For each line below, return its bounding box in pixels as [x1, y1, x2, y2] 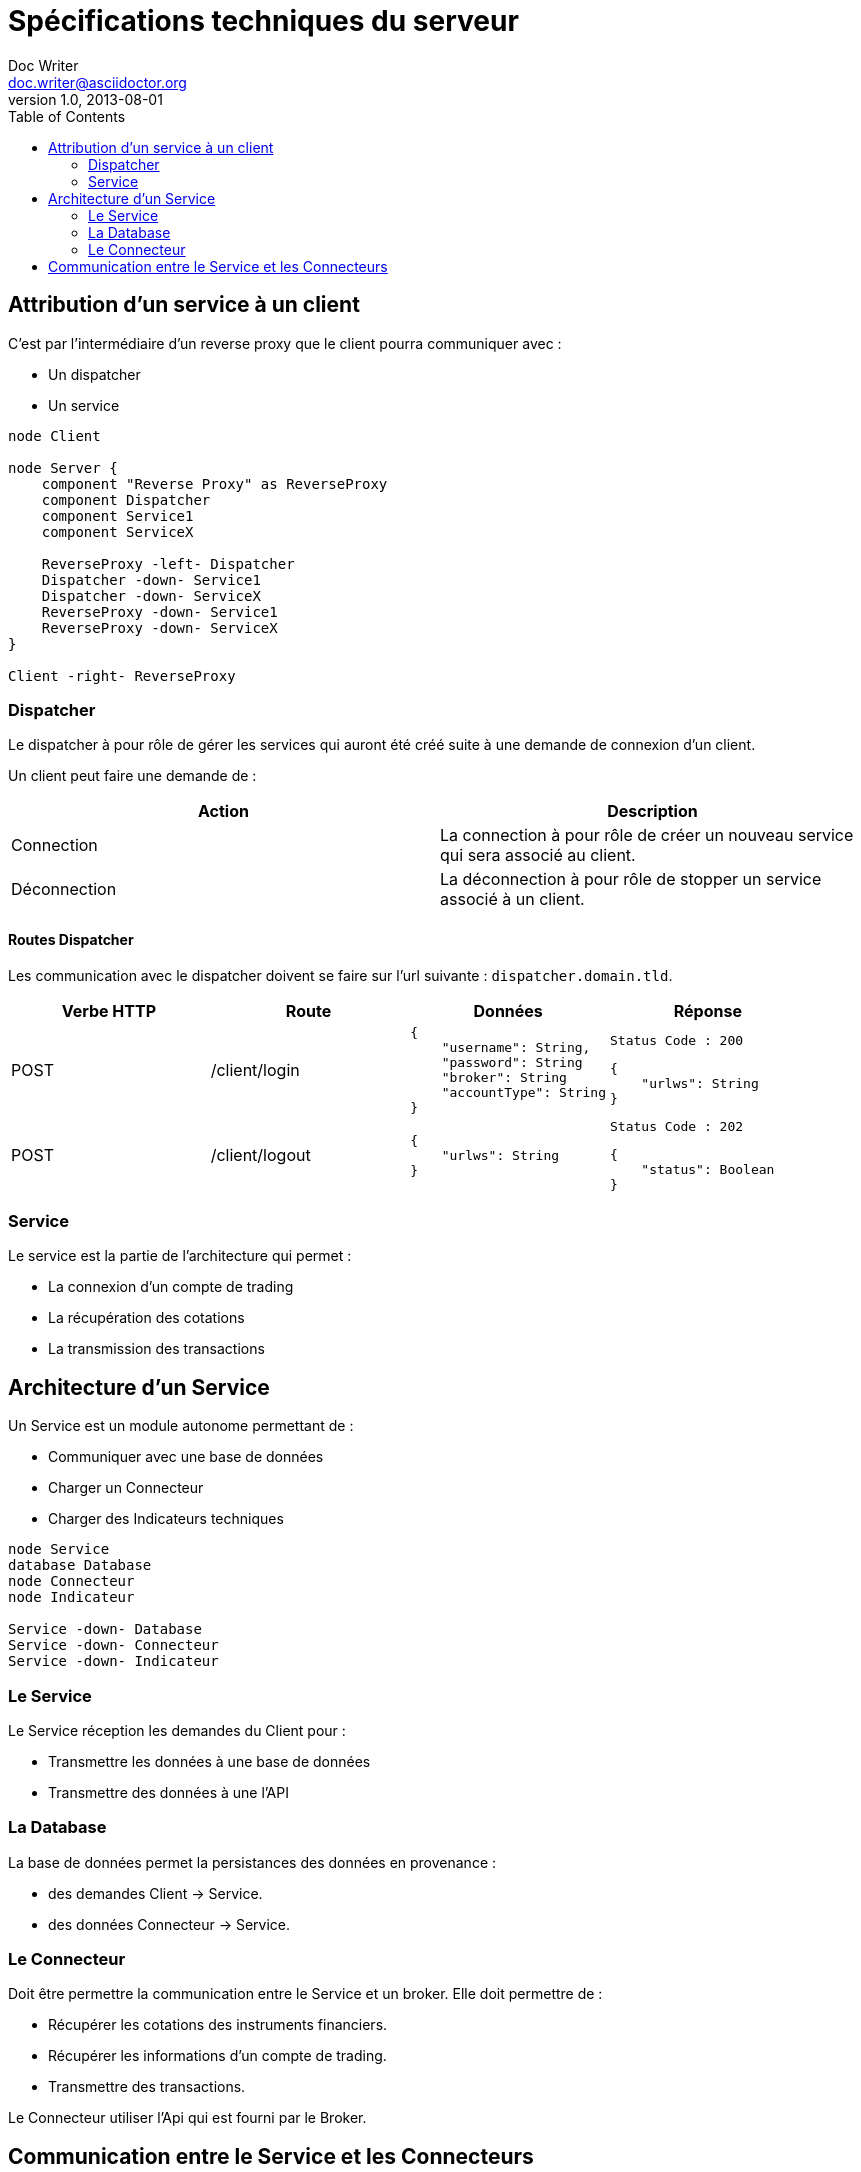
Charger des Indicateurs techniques [48, 1510, 284, 1528]
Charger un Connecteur [48, 1479, 204, 1497]
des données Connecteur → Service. [48, 1915, 291, 1933]
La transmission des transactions [48, 1340, 265, 1358]
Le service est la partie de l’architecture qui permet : [8, 1247, 352, 1265]
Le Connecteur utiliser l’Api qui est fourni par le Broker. [8, 2109, 367, 2127]
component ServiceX [41, 523, 194, 540]
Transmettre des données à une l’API [48, 1783, 289, 1801]
